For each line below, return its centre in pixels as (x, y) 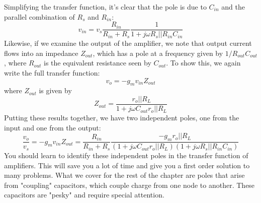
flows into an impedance (41, 53)
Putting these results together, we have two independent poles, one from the (122, 118)
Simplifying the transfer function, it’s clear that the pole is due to (105, 7)
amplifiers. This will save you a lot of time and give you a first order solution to (127, 165)
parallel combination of (39, 16)
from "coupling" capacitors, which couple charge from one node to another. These (129, 185)
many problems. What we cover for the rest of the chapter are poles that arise (124, 175)
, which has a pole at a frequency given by (158, 53)
